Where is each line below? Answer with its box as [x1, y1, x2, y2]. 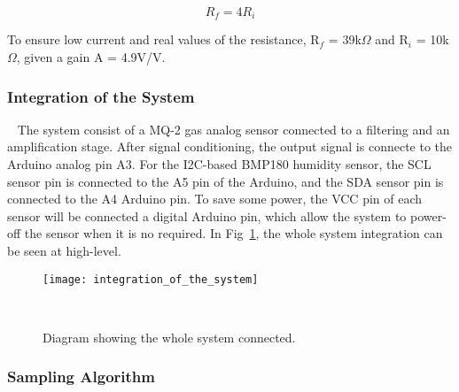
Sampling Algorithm [7, 365, 155, 388]
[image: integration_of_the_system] [43, 273, 259, 286]
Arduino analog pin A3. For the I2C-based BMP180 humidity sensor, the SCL [7, 155, 432, 173]
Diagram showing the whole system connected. [43, 327, 296, 346]
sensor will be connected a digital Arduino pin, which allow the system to [7, 206, 407, 225]
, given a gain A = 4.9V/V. [16, 48, 166, 66]
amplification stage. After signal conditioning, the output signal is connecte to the [7, 137, 453, 156]
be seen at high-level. [7, 242, 121, 260]
